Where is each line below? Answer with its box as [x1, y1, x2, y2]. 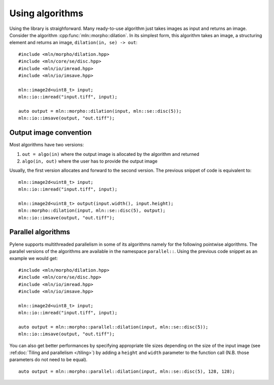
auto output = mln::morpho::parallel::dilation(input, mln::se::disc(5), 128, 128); [18, 368, 235, 374]
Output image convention [9, 129, 92, 137]
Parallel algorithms [9, 228, 71, 236]
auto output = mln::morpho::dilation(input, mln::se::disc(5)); [18, 108, 182, 114]
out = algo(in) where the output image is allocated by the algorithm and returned [22, 151, 199, 157]
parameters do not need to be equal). [9, 357, 88, 363]
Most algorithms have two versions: [9, 142, 84, 148]
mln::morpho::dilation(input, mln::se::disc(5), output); [18, 208, 166, 213]
